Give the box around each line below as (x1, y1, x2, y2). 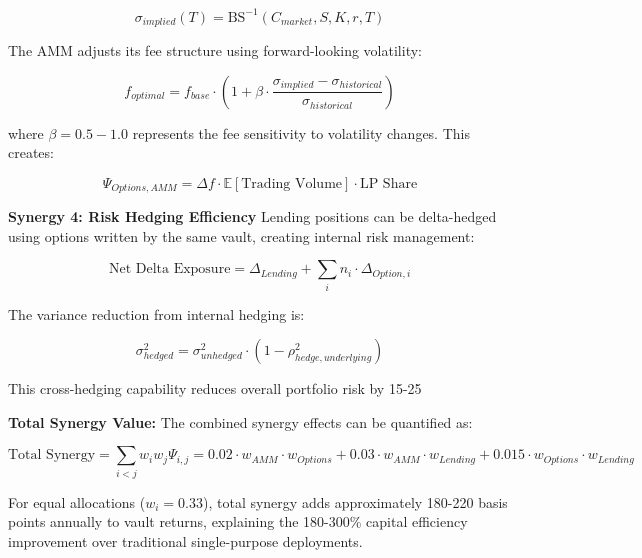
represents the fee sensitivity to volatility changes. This (132, 122, 470, 143)
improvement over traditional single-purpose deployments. (8, 531, 363, 551)
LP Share (359, 176, 418, 191)
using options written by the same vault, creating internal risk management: (8, 225, 475, 246)
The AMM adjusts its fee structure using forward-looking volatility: (8, 39, 422, 60)
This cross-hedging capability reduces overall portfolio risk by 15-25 (8, 378, 422, 399)
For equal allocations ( (8, 491, 146, 512)
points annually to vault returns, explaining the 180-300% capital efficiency (8, 511, 468, 532)
